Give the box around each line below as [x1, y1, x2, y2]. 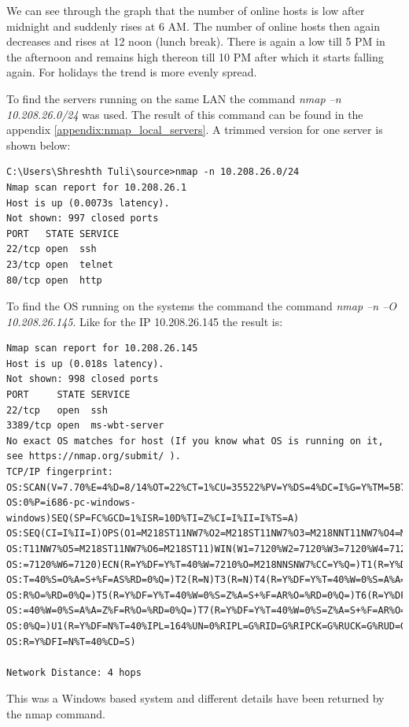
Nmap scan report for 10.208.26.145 [6, 343, 198, 354]
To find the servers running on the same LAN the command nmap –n [6, 90, 341, 106]
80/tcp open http [6, 274, 102, 286]
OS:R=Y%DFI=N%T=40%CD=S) [6, 636, 136, 647]
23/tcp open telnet [6, 258, 114, 270]
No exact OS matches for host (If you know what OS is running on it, [6, 435, 384, 447]
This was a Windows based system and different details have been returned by [6, 690, 385, 707]
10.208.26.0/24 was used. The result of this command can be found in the [6, 106, 363, 122]
